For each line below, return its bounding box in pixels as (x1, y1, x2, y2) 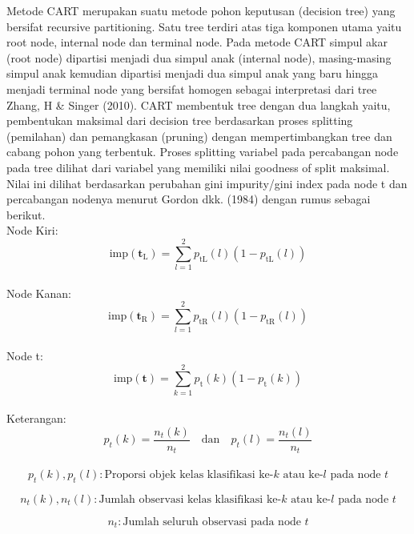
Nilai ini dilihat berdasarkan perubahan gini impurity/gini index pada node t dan (6, 175, 408, 191)
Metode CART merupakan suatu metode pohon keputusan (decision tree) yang (6, 2, 396, 18)
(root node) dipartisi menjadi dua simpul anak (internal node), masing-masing (6, 49, 392, 66)
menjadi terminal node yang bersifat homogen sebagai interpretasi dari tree (6, 80, 377, 97)
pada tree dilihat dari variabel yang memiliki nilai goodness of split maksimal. (6, 159, 390, 175)
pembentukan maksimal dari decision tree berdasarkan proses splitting (6, 112, 353, 129)
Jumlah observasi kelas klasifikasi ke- (98, 493, 282, 505)
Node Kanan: (6, 284, 71, 301)
